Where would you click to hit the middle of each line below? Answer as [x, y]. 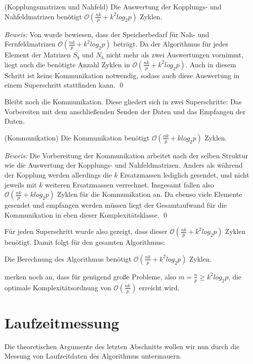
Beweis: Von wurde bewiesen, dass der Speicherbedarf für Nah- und [107, 34]
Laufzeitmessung [62, 322]
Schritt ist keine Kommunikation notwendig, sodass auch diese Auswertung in [122, 75]
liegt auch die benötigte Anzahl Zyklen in [67, 64]
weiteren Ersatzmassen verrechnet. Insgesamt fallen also [129, 184]
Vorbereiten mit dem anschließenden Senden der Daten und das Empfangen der [125, 111]
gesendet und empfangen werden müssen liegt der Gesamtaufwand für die [116, 205]
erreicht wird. [159, 287]
